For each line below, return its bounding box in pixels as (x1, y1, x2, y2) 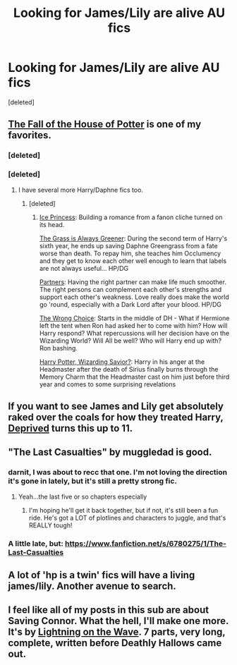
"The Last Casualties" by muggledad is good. (8, 446, 212, 458)
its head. (39, 220, 65, 228)
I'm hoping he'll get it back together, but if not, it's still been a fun (28, 506, 218, 514)
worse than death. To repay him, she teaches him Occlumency (39, 249, 221, 257)
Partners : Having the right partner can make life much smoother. (39, 277, 226, 286)
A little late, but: (8, 538, 64, 548)
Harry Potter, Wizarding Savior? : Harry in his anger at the (39, 358, 205, 366)
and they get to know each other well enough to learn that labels (39, 256, 227, 265)
